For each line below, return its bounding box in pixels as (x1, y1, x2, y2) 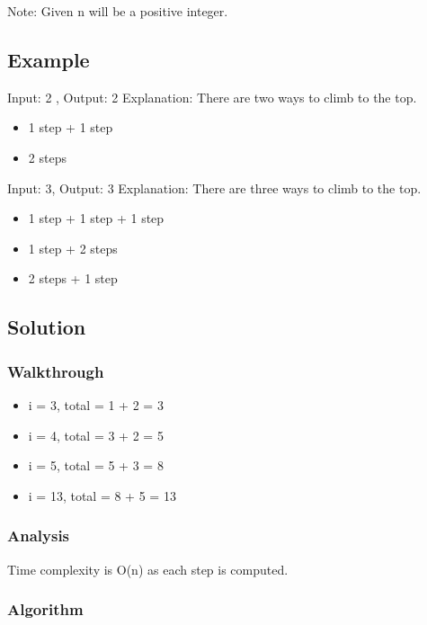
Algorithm (7, 598, 84, 621)
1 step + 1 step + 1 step (28, 209, 165, 228)
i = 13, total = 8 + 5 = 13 (28, 486, 176, 504)
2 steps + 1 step (28, 269, 118, 288)
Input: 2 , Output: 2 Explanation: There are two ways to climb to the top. (7, 87, 417, 106)
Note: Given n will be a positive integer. (7, 2, 228, 20)
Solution (7, 313, 86, 341)
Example (7, 45, 90, 73)
